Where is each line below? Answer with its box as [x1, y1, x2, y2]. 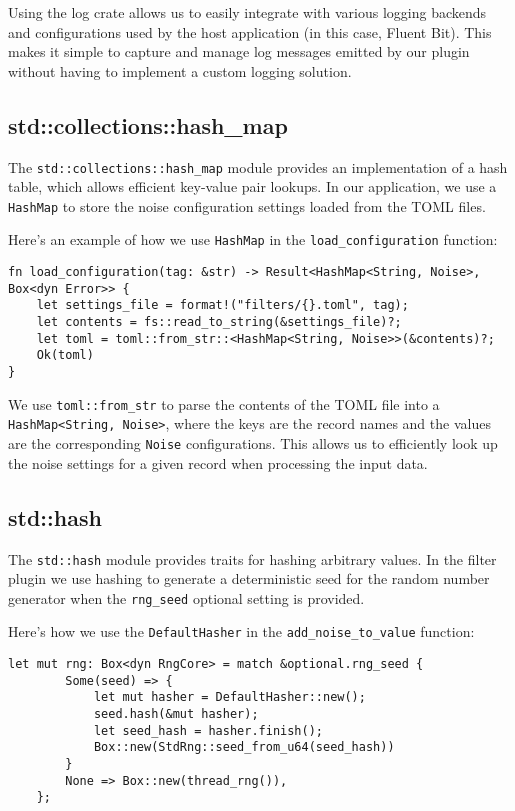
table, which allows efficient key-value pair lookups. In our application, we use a [8, 176, 497, 197]
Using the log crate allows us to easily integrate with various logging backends [8, 2, 487, 22]
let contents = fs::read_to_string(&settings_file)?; [36, 315, 402, 330]
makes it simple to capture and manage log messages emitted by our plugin [8, 41, 470, 62]
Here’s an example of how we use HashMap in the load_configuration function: [8, 229, 498, 250]
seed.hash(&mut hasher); [93, 707, 259, 722]
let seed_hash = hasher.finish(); [93, 723, 323, 738]
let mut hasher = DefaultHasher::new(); [93, 690, 366, 705]
